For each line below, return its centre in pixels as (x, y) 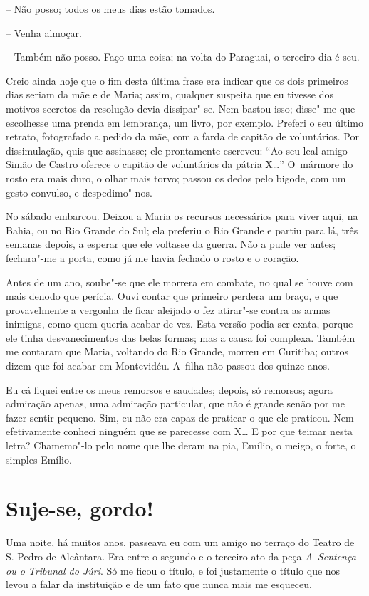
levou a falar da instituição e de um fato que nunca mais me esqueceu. (159, 584)
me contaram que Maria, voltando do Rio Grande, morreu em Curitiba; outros (177, 351)
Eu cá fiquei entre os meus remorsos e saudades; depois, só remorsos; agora (169, 389)
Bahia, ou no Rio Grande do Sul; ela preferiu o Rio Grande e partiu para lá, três (182, 230)
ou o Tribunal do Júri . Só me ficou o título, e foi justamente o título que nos (173, 570)
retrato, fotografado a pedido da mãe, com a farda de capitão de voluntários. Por (182, 136)
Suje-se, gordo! (80, 508)
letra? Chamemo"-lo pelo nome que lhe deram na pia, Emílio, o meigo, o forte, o (181, 445)
